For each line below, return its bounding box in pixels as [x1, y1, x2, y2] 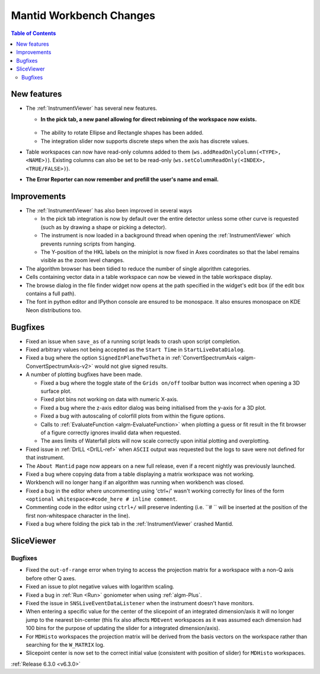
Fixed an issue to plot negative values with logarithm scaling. [25, 583, 175, 590]
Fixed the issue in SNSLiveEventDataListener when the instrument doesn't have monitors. [25, 599, 254, 606]
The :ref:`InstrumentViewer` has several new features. [25, 104, 158, 112]
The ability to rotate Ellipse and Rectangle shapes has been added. [40, 129, 204, 136]
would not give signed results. [94, 363, 168, 370]
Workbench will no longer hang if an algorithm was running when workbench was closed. [25, 479, 245, 486]
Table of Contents [11, 30, 56, 37]
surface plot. [40, 387, 72, 395]
